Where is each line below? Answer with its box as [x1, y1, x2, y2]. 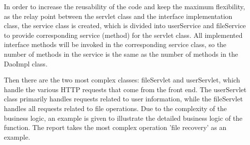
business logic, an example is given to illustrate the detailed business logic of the [4, 113, 243, 123]
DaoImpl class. [4, 58, 47, 68]
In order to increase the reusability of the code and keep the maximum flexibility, [4, 1, 245, 11]
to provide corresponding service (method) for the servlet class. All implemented [4, 30, 243, 40]
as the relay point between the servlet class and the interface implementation [4, 11, 233, 21]
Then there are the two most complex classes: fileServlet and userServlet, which [4, 75, 240, 85]
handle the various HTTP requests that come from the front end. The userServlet [4, 84, 247, 94]
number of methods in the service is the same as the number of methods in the [4, 48, 238, 59]
